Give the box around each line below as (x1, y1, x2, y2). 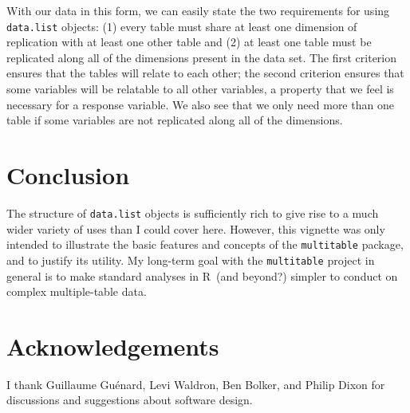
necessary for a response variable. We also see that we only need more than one (6, 96, 394, 112)
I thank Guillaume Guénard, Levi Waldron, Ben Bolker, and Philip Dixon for (6, 376, 385, 392)
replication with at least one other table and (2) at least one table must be (6, 33, 372, 50)
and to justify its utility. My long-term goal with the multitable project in (6, 251, 375, 268)
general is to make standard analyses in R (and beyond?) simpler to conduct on (6, 267, 398, 284)
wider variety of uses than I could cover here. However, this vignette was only (6, 220, 385, 237)
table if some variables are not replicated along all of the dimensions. (6, 112, 343, 128)
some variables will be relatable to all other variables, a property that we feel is (6, 81, 394, 97)
